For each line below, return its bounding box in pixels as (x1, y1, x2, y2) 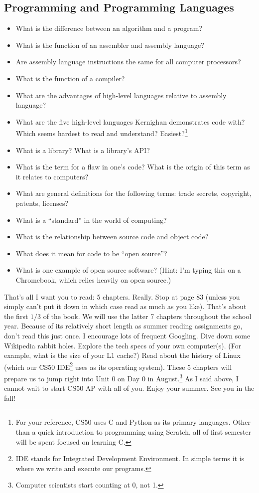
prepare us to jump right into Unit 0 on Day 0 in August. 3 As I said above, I (4, 371, 239, 383)
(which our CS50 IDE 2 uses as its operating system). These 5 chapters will (4, 360, 232, 372)
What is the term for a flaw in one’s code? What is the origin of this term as (15, 162, 250, 172)
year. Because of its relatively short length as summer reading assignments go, (4, 321, 243, 331)
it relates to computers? (15, 171, 89, 181)
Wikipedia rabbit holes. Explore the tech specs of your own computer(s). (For (4, 340, 242, 350)
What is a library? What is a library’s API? (15, 145, 150, 155)
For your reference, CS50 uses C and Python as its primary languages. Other (15, 417, 251, 427)
